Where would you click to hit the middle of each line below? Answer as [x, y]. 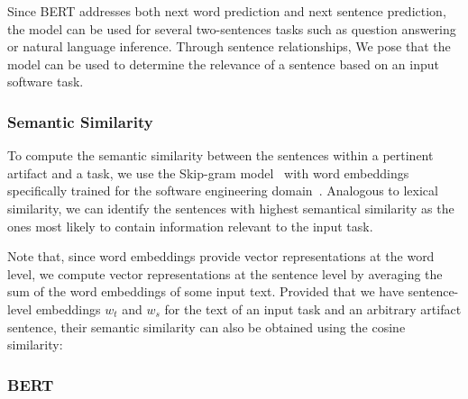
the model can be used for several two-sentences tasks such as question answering [232, 28]
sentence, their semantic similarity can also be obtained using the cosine [206, 326]
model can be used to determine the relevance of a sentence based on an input [223, 63]
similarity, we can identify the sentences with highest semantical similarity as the [231, 208]
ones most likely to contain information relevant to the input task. [190, 226]
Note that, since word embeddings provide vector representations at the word [221, 256]
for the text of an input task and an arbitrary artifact [313, 308]
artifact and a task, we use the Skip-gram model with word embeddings [208, 172]
